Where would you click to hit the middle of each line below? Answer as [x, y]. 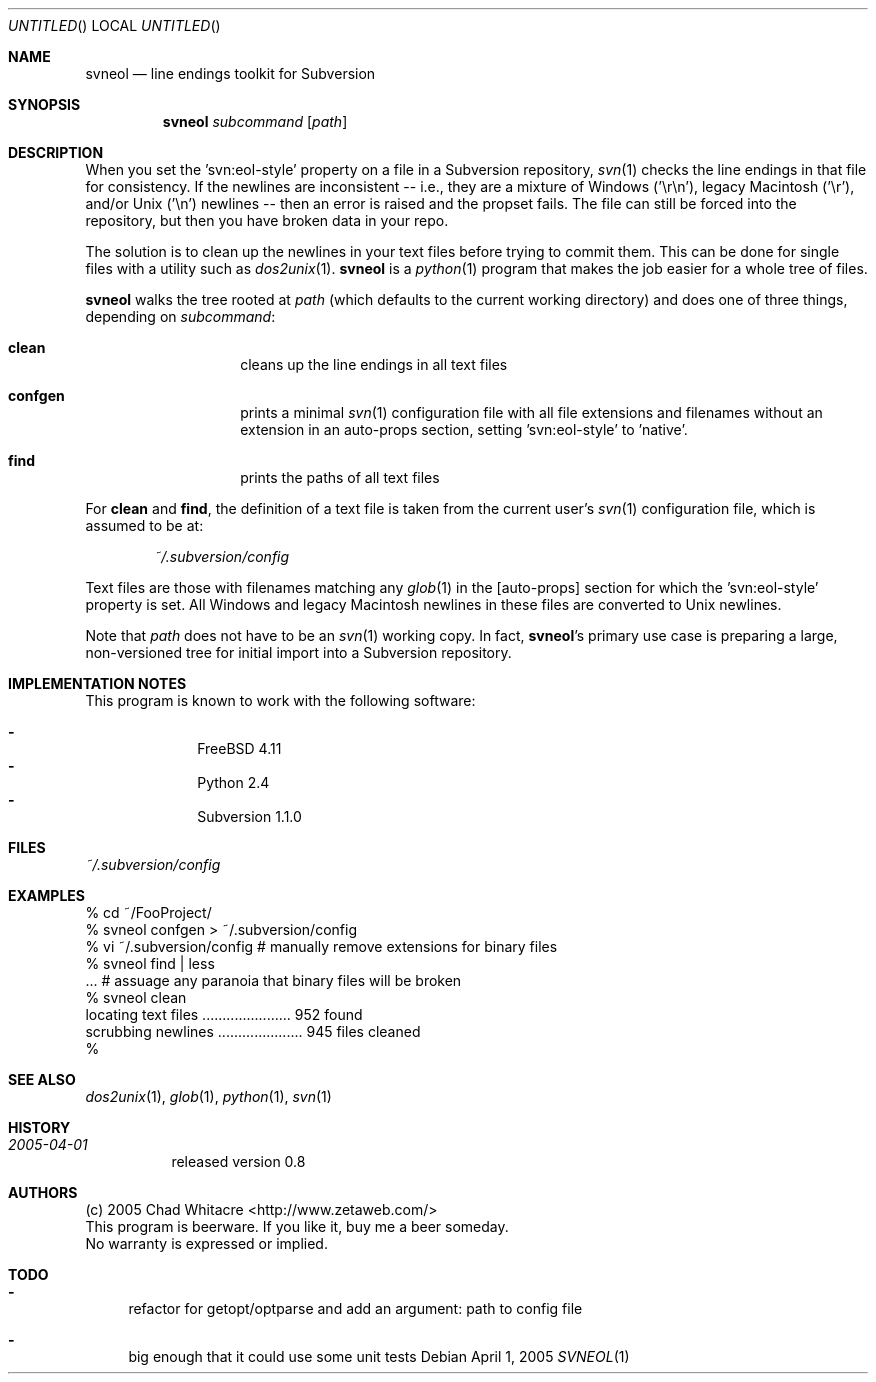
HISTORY [39, 1127]
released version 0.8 [238, 1161]
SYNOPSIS [44, 104]
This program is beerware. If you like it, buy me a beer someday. [297, 1226]
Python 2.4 [233, 782]
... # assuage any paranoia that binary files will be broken [273, 980]
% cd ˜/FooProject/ [148, 912]
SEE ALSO [42, 1079]
